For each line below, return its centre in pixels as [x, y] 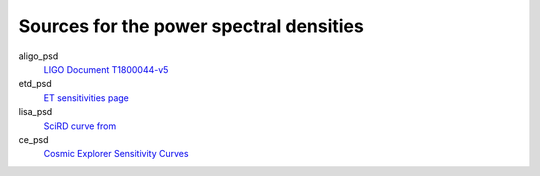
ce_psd [33, 139]
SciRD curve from [80, 126]
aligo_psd [38, 56]
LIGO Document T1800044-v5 [106, 69]
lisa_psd [35, 112]
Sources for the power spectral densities [191, 26]
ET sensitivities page [86, 97]
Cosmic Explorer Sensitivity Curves [116, 154]
